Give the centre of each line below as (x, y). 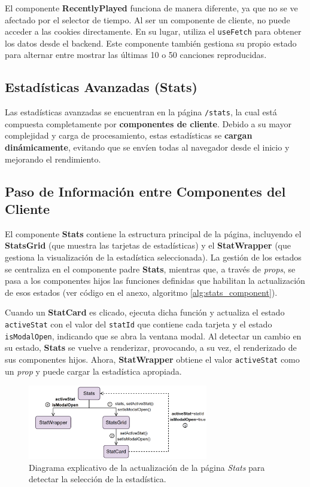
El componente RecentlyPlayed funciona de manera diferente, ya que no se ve (151, 8)
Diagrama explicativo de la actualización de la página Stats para (147, 467)
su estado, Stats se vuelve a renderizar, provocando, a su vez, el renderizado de (151, 347)
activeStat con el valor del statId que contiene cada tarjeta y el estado (139, 324)
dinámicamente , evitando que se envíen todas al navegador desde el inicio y (147, 147)
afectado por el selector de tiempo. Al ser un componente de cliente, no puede (148, 19)
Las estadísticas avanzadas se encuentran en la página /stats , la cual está (141, 112)
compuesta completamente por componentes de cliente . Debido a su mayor (148, 123)
